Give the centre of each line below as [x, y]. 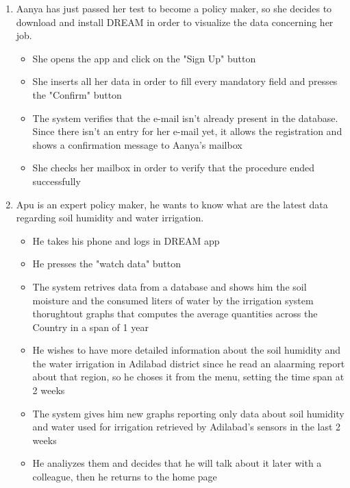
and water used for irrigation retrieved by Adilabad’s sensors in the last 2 [187, 427]
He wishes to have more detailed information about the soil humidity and [187, 350]
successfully [57, 181]
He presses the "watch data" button [107, 264]
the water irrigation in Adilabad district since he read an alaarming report [189, 363]
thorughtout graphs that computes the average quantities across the [175, 314]
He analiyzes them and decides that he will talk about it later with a [177, 463]
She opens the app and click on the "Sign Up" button [144, 58]
